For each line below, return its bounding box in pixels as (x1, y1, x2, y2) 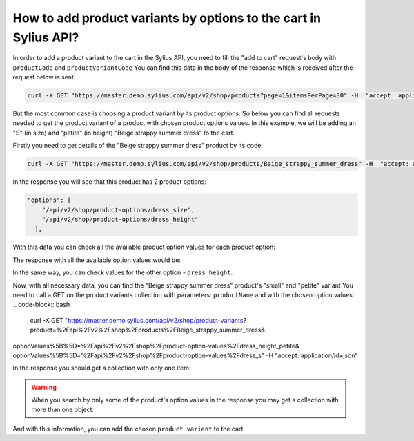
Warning (31, 383, 57, 391)
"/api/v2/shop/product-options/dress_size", (41, 206, 195, 214)
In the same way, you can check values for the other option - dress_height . (12, 268, 233, 276)
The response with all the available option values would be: (12, 256, 181, 264)
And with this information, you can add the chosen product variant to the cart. (12, 424, 245, 433)
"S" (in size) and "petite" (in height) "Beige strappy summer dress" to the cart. (12, 129, 235, 137)
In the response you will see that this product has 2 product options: (12, 178, 207, 186)
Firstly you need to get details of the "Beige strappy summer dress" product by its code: (12, 142, 264, 150)
